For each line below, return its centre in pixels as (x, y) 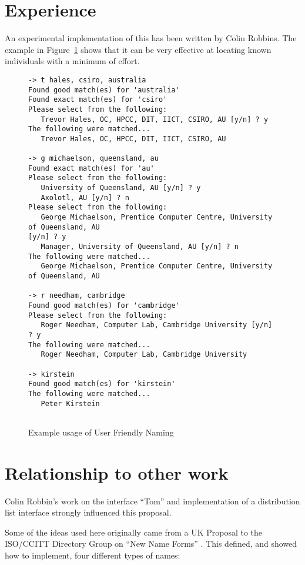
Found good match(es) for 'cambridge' (104, 305)
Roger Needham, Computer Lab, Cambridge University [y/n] (157, 325)
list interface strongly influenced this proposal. (88, 512)
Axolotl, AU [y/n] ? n (85, 197)
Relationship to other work (117, 472)
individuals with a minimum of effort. (72, 61)
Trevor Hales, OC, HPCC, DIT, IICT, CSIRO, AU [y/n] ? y (155, 119)
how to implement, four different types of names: (93, 555)
